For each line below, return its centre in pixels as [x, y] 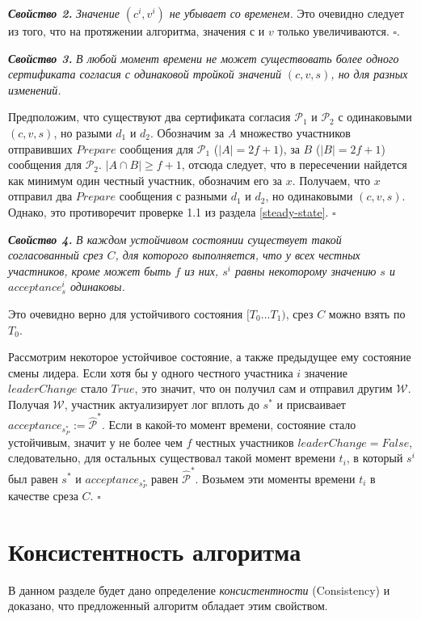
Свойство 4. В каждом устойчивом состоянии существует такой [175, 239]
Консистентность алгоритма [155, 551]
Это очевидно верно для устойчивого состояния [126, 313]
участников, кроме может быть [90, 270]
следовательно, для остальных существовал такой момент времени [172, 458]
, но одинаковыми [309, 196]
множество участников [295, 132]
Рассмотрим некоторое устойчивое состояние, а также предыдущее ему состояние [210, 357]
